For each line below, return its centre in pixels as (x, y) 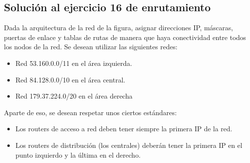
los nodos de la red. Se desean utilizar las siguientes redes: (91, 47)
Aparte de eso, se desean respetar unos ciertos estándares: (90, 112)
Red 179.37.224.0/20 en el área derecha (74, 96)
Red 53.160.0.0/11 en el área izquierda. (74, 63)
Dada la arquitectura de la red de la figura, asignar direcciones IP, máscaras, (119, 28)
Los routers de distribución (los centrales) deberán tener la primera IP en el (129, 145)
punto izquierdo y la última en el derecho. (78, 154)
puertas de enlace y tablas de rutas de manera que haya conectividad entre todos (125, 37)
